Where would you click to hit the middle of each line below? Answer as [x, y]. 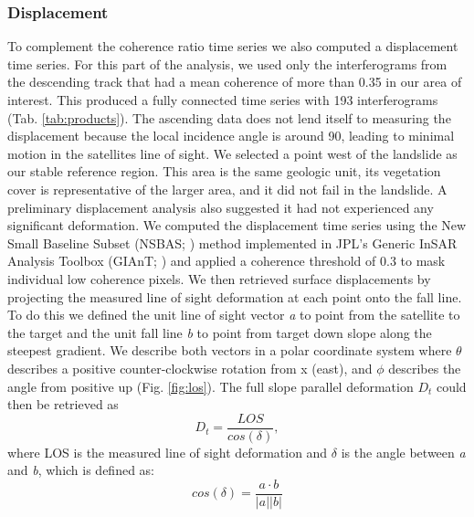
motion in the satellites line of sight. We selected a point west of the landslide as [232, 153]
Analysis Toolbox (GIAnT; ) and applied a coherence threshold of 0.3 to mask [226, 261]
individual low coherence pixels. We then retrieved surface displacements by [219, 278]
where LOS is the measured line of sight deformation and [168, 452]
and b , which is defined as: [81, 470]
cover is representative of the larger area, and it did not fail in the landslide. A [227, 189]
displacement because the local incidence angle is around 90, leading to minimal [231, 136]
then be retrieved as [63, 404]
